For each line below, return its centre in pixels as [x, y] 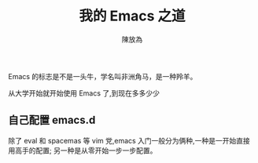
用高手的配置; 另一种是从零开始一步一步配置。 [83, 150]
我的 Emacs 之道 [132, 16]
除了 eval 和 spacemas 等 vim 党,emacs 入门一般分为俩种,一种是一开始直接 [129, 140]
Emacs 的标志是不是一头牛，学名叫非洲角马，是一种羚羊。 [103, 76]
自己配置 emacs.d [52, 120]
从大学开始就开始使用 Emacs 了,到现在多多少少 [84, 93]
